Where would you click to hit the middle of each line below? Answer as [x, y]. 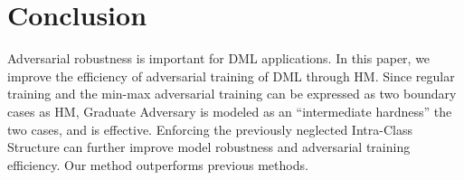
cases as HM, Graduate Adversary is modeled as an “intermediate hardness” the [230, 111]
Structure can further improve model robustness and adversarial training [209, 147]
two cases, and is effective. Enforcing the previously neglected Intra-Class [210, 129]
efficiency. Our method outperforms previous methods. [158, 164]
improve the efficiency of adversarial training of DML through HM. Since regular [231, 76]
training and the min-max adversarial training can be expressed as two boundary [232, 94]
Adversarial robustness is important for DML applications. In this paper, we [219, 58]
